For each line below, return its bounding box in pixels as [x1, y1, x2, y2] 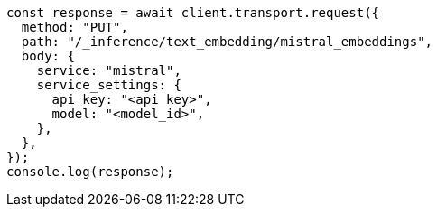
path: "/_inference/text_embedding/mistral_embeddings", [21, 34, 433, 49]
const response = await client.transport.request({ [6, 5, 380, 20]
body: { [21, 49, 75, 63]
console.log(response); [6, 164, 174, 179]
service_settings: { [36, 78, 181, 92]
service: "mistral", [36, 63, 181, 78]
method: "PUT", [21, 20, 128, 34]
